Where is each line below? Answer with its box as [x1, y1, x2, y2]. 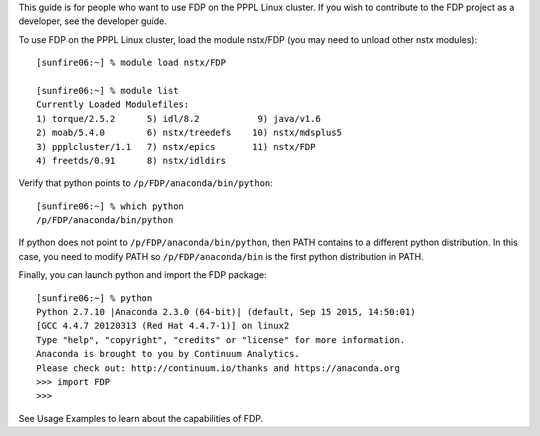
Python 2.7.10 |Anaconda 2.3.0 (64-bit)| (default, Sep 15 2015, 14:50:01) [36, 306, 416, 318]
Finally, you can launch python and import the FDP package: [18, 269, 267, 281]
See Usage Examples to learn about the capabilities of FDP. [18, 412, 264, 424]
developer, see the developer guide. [18, 15, 167, 27]
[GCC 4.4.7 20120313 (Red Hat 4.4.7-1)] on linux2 [36, 320, 290, 332]
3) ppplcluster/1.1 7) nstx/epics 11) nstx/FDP [36, 141, 316, 152]
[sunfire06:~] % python [36, 292, 153, 304]
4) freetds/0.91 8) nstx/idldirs [36, 155, 227, 166]
